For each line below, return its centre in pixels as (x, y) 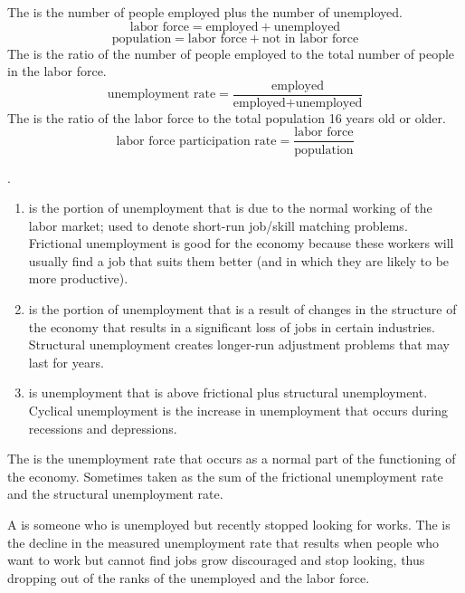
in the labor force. (57, 71)
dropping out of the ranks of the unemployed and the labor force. (189, 577)
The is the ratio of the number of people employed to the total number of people (231, 53)
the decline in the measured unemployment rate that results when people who (223, 542)
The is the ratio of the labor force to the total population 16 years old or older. (227, 117)
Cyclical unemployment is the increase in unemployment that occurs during (238, 411)
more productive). (78, 278)
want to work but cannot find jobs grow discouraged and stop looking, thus (216, 560)
